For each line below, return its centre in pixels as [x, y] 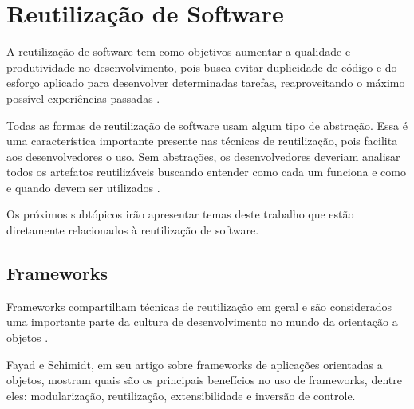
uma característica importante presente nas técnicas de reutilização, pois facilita [202, 141]
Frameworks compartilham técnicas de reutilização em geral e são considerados [199, 306]
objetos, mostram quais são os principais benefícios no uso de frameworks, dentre [204, 380]
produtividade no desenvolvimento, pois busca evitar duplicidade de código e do [202, 67]
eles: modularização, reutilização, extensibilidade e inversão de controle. [181, 395]
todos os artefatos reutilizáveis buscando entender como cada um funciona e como [206, 172]
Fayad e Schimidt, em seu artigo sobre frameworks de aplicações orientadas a [195, 364]
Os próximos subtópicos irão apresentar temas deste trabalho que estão [180, 214]
